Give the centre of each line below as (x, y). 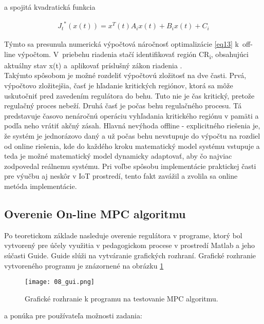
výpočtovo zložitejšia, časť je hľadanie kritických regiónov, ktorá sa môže (119, 85)
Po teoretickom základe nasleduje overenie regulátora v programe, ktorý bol (123, 235)
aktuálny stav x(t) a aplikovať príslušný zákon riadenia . (93, 65)
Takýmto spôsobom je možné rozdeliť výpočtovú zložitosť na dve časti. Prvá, (125, 75)
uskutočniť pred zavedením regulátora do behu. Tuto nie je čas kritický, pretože (129, 95)
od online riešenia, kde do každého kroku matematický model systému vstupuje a (132, 146)
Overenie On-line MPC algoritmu (95, 213)
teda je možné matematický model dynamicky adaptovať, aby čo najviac (118, 156)
